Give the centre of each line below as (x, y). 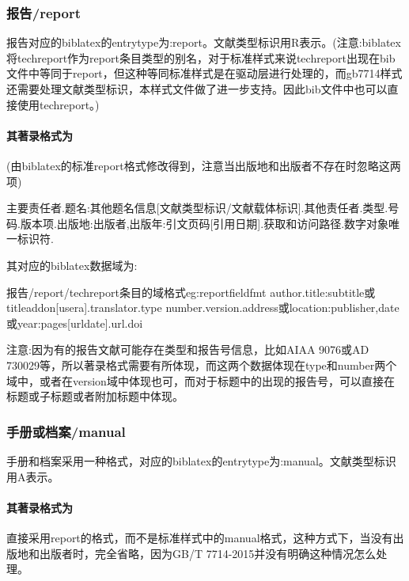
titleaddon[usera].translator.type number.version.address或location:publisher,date (203, 308)
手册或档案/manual (66, 431)
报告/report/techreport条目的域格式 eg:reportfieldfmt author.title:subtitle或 (191, 292)
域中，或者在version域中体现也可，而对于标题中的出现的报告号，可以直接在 (201, 380)
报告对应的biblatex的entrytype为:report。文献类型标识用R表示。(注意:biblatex (204, 42)
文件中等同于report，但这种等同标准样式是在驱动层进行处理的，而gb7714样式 (204, 73)
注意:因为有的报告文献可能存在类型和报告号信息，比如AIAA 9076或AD (188, 349)
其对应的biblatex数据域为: (72, 265)
